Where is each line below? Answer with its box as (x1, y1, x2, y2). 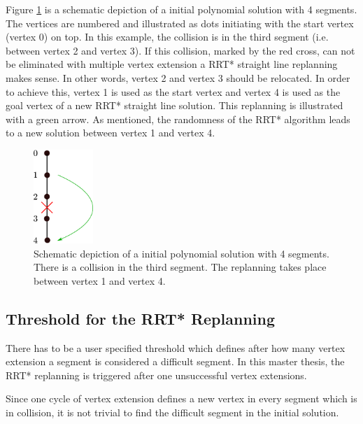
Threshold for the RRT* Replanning (6, 307, 276, 329)
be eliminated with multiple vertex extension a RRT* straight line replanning (6, 57, 338, 71)
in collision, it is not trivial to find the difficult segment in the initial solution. (6, 405, 339, 420)
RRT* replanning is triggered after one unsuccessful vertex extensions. (6, 367, 307, 382)
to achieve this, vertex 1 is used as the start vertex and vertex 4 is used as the (6, 84, 341, 99)
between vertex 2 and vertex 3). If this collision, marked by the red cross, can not (6, 43, 355, 57)
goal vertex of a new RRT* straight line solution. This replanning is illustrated (6, 98, 343, 113)
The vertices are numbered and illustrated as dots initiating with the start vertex (6, 15, 354, 30)
